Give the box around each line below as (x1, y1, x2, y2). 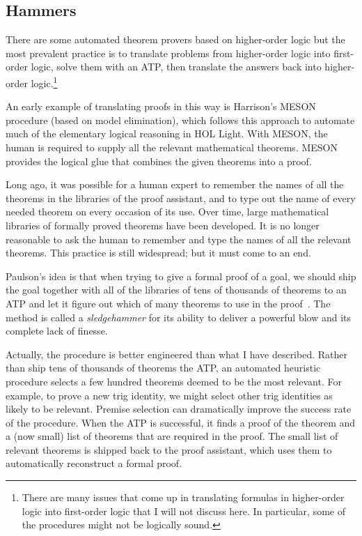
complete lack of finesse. (6, 323, 108, 338)
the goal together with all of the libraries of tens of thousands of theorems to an (6, 282, 347, 297)
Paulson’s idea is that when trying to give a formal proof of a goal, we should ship (6, 268, 356, 283)
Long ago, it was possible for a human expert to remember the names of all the (6, 177, 344, 192)
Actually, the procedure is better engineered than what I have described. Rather (6, 346, 347, 361)
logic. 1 (31, 73, 58, 90)
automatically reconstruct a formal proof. (6, 456, 182, 470)
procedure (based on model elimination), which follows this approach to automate (6, 112, 355, 127)
